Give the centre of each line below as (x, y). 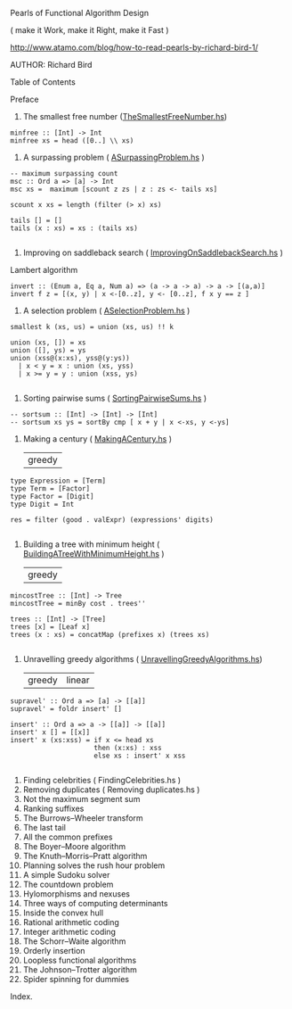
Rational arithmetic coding (71, 922)
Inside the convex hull (63, 913)
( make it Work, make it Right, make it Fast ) (89, 30)
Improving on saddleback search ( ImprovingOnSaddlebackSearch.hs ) (153, 252)
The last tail (44, 827)
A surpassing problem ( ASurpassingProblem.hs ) (114, 157)
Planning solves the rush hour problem (94, 865)
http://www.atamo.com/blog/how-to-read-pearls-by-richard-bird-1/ (134, 47)
